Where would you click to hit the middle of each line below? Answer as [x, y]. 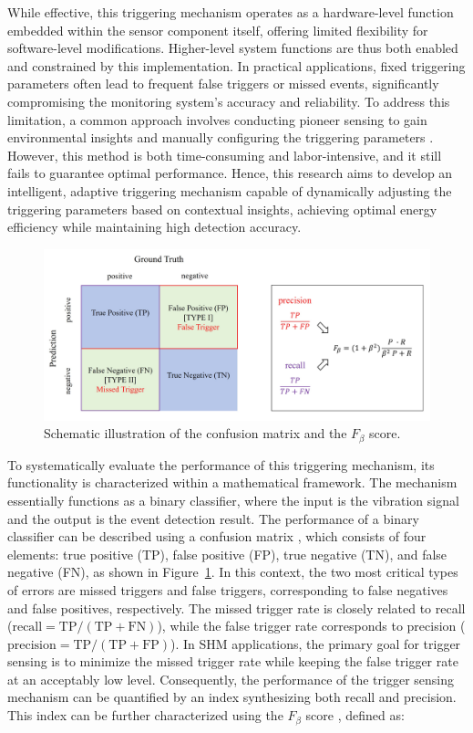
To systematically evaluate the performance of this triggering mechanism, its [221, 464]
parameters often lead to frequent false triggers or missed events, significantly [223, 84]
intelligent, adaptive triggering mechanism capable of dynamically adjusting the [230, 190]
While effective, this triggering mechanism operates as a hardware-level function [231, 12]
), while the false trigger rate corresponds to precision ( [311, 626]
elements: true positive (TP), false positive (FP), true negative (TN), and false [227, 554]
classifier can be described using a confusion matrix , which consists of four [217, 536]
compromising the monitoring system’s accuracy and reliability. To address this [229, 101]
